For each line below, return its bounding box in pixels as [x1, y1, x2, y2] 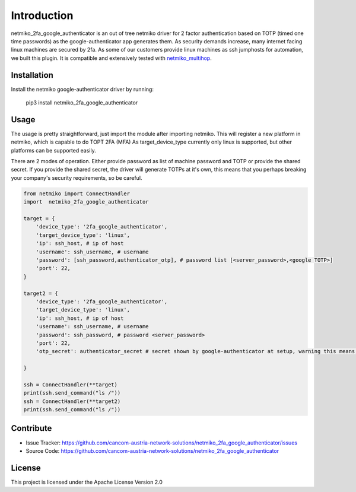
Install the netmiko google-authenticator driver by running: [11, 85, 154, 93]
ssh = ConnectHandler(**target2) [23, 398, 121, 405]
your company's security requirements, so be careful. [11, 174, 142, 181]
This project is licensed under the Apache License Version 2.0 [11, 478, 163, 485]
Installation [11, 70, 53, 80]
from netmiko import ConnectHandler [23, 190, 131, 197]
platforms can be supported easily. [11, 147, 96, 154]
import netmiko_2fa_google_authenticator [23, 199, 149, 205]
